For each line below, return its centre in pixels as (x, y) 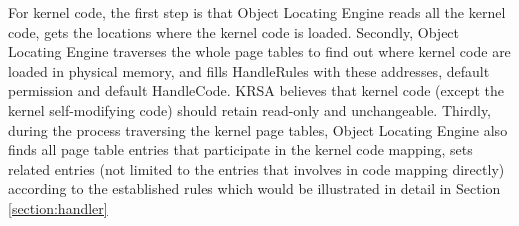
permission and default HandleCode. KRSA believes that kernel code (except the (256, 90)
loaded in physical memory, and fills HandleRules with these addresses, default (249, 70)
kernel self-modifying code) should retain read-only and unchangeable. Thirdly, (249, 109)
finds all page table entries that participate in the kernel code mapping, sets (240, 149)
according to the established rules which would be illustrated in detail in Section (254, 188)
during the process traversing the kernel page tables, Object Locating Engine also (258, 129)
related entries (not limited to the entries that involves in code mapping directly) (256, 168)
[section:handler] (58, 207)
